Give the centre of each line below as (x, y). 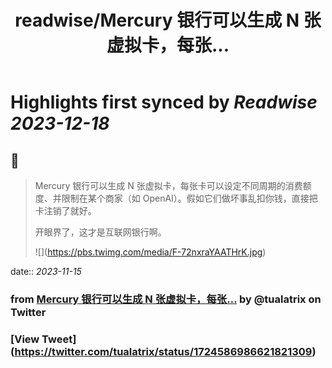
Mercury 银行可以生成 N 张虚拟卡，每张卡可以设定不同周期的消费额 (173, 185)
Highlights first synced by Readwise (164, 102)
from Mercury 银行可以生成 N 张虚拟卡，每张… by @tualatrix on (166, 299)
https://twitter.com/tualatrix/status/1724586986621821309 (163, 351)
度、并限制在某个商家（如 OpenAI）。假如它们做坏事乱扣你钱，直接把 (176, 198)
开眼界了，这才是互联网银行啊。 (100, 232)
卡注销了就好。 (65, 210)
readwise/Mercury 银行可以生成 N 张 (168, 20)
